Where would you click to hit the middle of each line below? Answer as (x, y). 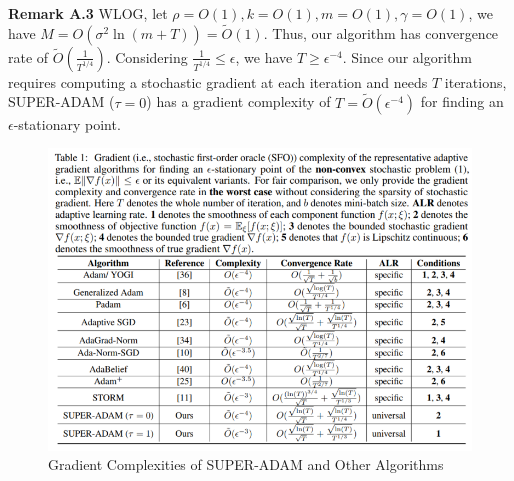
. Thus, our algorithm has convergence (381, 32)
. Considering (147, 56)
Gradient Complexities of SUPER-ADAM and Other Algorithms (246, 464)
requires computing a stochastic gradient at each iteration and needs (218, 81)
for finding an (462, 101)
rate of (28, 56)
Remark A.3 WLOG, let (88, 13)
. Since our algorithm (407, 56)
